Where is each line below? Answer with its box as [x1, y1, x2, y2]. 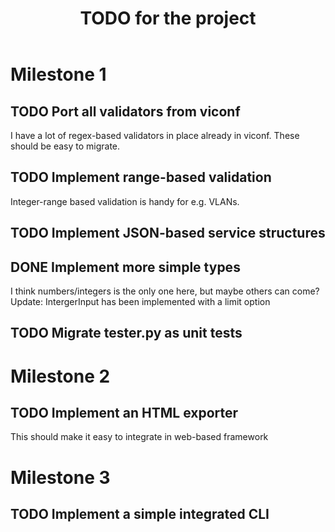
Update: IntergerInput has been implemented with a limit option [10, 296, 271, 308]
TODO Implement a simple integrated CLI [10, 505, 270, 522]
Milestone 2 [10, 365, 111, 387]
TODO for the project [79, 7, 257, 30]
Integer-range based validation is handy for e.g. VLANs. [10, 195, 240, 207]
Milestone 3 [10, 466, 111, 489]
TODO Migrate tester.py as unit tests [10, 325, 243, 342]
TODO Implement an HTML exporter [10, 404, 239, 421]
